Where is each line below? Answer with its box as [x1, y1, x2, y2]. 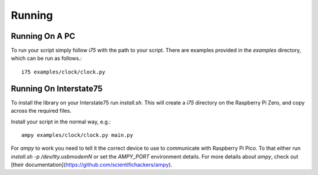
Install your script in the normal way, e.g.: [11, 118, 111, 125]
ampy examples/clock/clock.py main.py [21, 132, 134, 138]
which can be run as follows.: [11, 55, 82, 62]
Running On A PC [11, 31, 76, 41]
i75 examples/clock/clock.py [21, 68, 105, 75]
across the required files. [11, 107, 72, 115]
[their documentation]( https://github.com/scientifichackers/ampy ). [11, 161, 173, 169]
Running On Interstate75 [11, 83, 103, 93]
